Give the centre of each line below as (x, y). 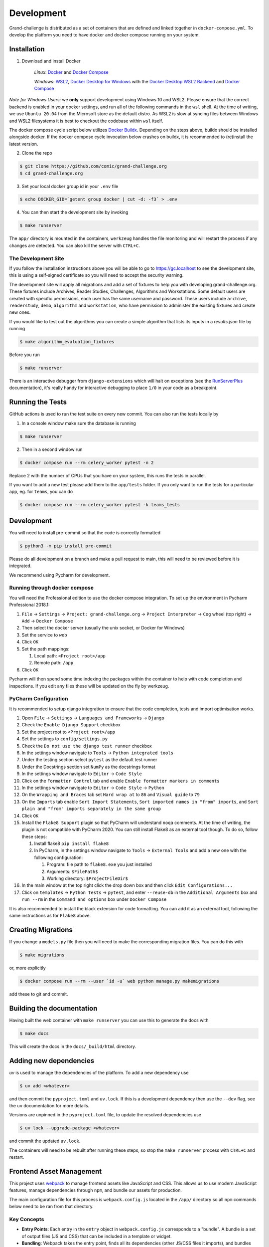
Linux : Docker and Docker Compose (71, 72)
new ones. (20, 312)
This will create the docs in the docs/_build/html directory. (73, 1046)
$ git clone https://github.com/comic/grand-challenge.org (93, 166)
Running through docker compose (52, 588)
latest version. (24, 144)
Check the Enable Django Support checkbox (71, 725)
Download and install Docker (51, 61)
